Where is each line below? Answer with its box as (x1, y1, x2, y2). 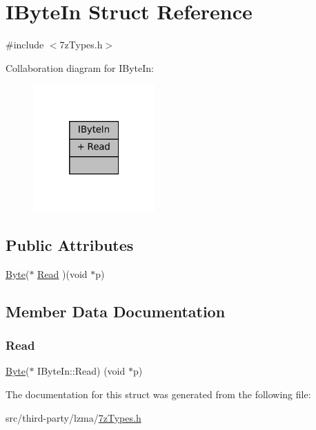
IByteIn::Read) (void (37, 364, 126, 378)
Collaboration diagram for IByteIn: (6, 60, 155, 75)
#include (6, 37, 44, 52)
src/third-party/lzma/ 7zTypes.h (6, 410, 141, 424)
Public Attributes (6, 234, 134, 255)
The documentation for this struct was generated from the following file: (6, 387, 311, 401)
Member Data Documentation (6, 300, 226, 321)
